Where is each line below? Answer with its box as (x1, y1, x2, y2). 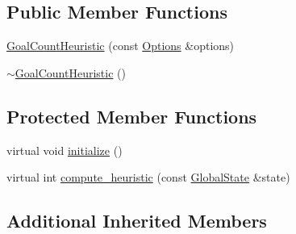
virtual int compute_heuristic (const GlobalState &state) (6, 169, 290, 186)
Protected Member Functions (6, 103, 257, 128)
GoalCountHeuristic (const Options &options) (6, 37, 235, 54)
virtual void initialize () (6, 141, 123, 158)
